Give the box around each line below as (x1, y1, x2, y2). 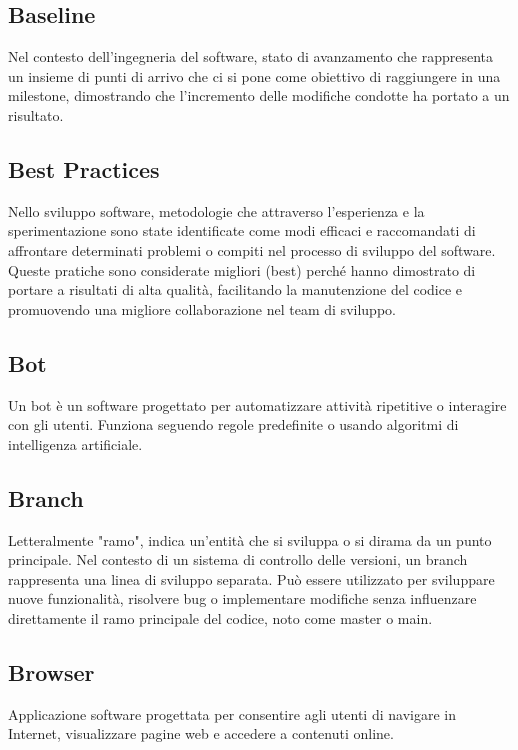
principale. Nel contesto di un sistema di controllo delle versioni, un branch (8, 549, 468, 570)
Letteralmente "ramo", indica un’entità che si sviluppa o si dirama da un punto (8, 529, 492, 550)
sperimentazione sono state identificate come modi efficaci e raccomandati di (8, 220, 476, 241)
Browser (8, 656, 95, 687)
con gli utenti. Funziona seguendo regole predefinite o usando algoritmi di (8, 414, 459, 435)
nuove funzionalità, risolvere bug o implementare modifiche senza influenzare (8, 588, 477, 609)
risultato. (8, 104, 64, 125)
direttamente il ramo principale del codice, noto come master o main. (8, 607, 433, 628)
